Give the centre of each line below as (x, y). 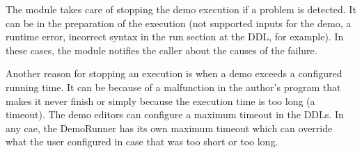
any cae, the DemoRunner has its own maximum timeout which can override (169, 128)
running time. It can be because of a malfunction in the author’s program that (173, 87)
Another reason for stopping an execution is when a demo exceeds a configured (174, 73)
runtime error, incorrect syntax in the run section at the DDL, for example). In (175, 37)
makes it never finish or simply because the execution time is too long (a (160, 100)
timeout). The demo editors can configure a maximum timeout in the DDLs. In (175, 114)
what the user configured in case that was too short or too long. (142, 142)
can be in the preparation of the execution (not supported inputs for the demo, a (179, 23)
